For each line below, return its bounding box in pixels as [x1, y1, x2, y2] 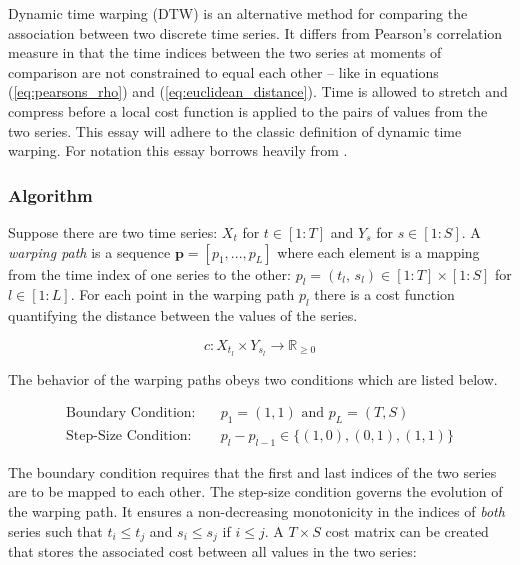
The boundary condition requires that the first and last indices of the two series [8, 461, 497, 482]
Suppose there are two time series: [8, 221, 218, 242]
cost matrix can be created [325, 520, 489, 541]
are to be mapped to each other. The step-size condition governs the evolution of [8, 481, 503, 502]
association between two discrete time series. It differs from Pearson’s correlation [8, 22, 503, 43]
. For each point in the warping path [70, 284, 295, 305]
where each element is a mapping [277, 241, 480, 262]
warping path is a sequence [8, 241, 171, 262]
